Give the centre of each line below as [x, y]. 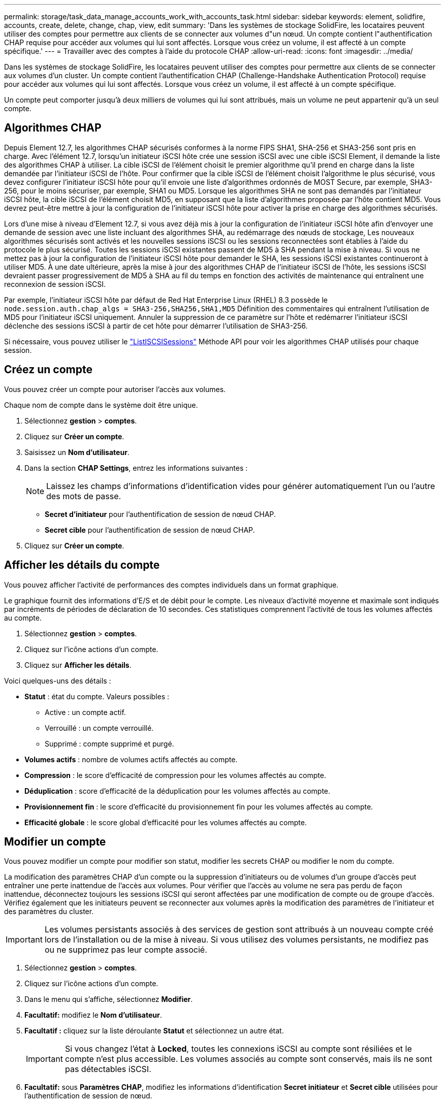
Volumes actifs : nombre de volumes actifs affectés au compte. [131, 759]
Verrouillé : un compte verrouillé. [99, 728]
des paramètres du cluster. [49, 912]
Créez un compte [48, 370]
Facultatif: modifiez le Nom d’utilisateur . [93, 1015]
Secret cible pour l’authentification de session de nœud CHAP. [150, 530]
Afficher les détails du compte [82, 565]
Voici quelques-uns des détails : [58, 680]
